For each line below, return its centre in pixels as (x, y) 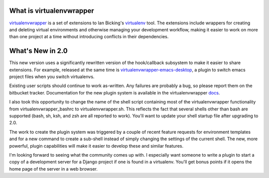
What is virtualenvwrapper (52, 11)
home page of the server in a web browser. (54, 169)
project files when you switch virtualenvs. (52, 77)
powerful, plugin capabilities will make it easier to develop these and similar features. (96, 146)
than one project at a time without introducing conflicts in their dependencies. (89, 37)
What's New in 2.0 (39, 51)
